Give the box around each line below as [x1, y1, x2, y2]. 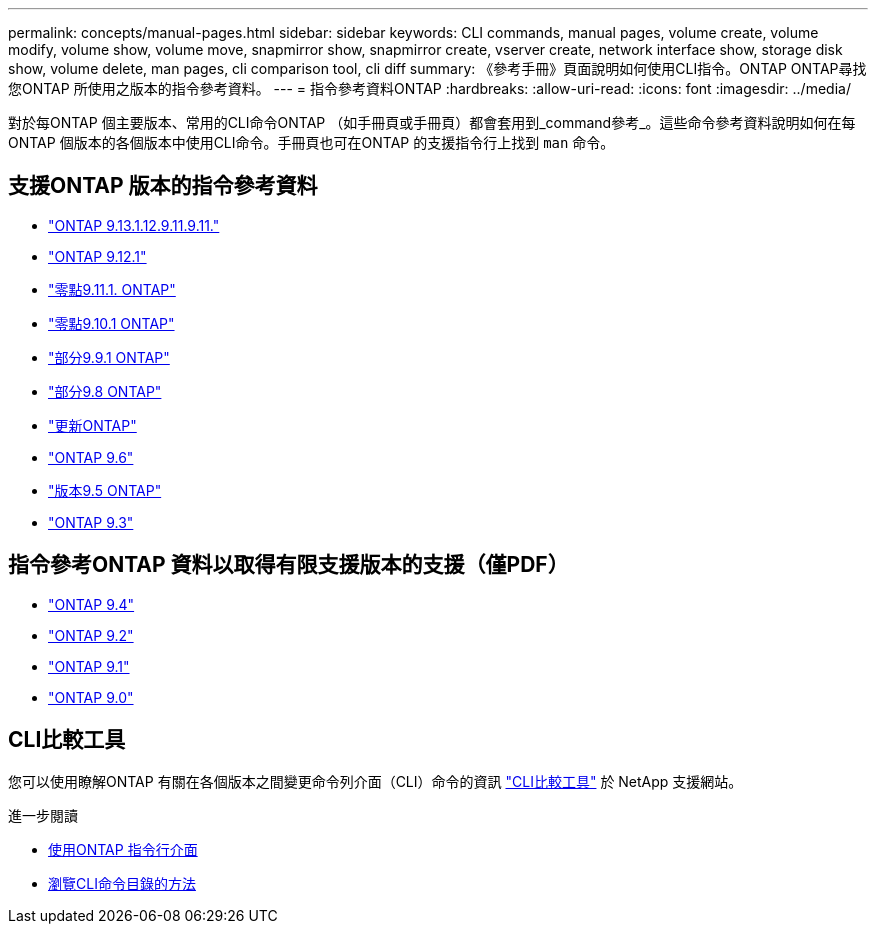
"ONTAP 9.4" [48, 595, 135, 613]
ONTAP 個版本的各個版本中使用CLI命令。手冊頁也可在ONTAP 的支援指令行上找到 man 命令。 [8, 134, 615, 151]
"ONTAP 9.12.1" [48, 247, 147, 265]
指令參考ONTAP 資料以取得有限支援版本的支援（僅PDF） [8, 552, 569, 578]
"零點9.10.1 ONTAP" [48, 314, 175, 332]
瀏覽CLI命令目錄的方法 [48, 874, 196, 892]
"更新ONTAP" [48, 416, 137, 434]
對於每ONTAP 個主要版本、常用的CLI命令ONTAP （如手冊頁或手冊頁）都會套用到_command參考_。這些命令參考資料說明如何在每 [8, 114, 856, 131]
